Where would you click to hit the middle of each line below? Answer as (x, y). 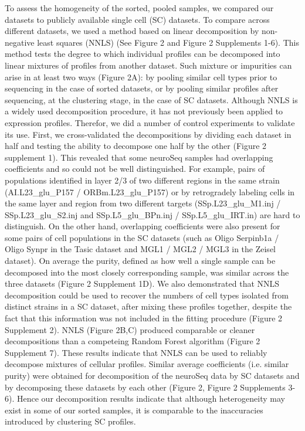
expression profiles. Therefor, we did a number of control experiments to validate (150, 122)
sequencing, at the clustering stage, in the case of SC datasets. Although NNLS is (151, 99)
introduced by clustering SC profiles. (70, 421)
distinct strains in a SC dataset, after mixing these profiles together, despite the (148, 306)
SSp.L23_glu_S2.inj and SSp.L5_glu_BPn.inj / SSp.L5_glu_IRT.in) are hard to (152, 214)
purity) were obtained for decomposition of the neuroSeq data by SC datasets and (152, 375)
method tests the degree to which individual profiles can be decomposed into (143, 54)
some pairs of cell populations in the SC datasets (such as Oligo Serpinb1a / (142, 237)
